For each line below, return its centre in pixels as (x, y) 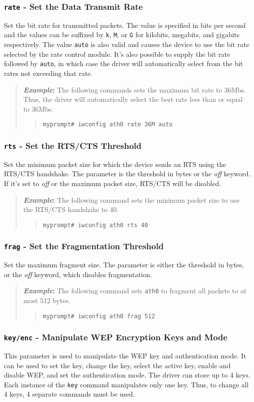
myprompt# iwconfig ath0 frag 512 (99, 316)
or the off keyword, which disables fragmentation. (78, 274)
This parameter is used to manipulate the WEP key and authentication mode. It (125, 356)
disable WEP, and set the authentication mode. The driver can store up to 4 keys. (127, 375)
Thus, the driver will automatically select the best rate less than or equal (133, 99)
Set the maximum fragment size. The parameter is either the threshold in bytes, (124, 265)
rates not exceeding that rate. (48, 73)
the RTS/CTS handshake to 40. (71, 209)
